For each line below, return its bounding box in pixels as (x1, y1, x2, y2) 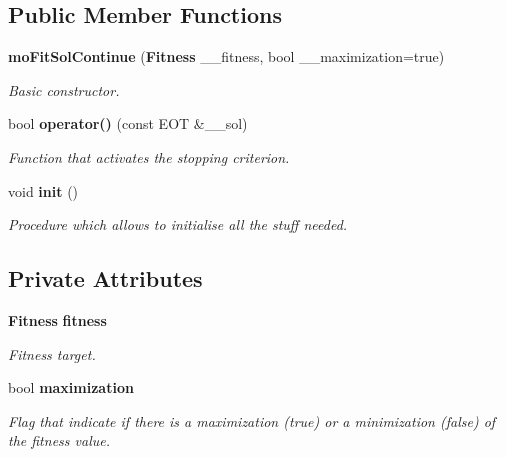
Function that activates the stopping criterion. (8, 146, 290, 167)
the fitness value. (8, 430, 110, 451)
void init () (8, 180, 79, 201)
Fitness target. (8, 343, 96, 364)
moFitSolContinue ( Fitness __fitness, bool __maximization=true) (8, 46, 445, 67)
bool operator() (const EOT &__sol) (8, 113, 248, 134)
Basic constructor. (8, 79, 120, 100)
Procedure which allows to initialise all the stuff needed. (8, 214, 348, 235)
